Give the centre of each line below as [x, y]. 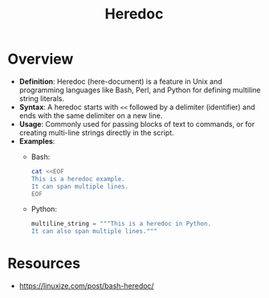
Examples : [37, 141]
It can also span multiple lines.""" [94, 231]
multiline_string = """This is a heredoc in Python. [121, 224]
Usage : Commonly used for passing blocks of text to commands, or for [137, 124]
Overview [41, 59]
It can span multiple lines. [80, 186]
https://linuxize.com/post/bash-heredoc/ [86, 286]
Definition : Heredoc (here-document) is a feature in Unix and [120, 81]
